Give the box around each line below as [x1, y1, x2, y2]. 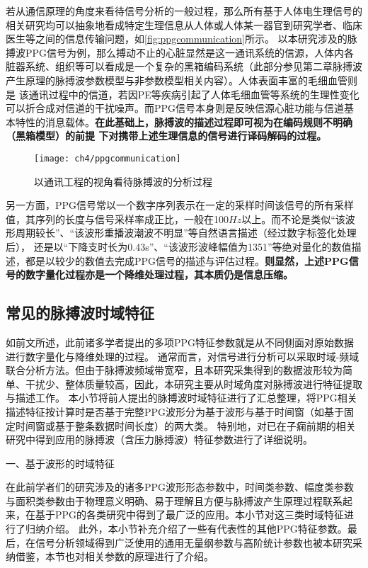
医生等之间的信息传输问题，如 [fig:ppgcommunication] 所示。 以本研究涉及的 [6, 31, 347, 46]
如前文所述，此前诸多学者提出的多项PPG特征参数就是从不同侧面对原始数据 [6, 334, 355, 349]
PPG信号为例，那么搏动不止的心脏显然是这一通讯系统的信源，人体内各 [25, 45, 355, 59]
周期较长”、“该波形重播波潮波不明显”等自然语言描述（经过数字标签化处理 [15, 225, 357, 240]
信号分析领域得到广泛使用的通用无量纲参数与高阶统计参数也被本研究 [35, 535, 352, 550]
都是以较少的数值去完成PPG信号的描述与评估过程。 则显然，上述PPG [25, 253, 349, 268]
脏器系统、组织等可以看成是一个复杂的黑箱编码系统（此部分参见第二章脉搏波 [6, 59, 362, 74]
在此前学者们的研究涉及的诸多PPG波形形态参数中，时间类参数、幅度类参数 [6, 479, 355, 494]
